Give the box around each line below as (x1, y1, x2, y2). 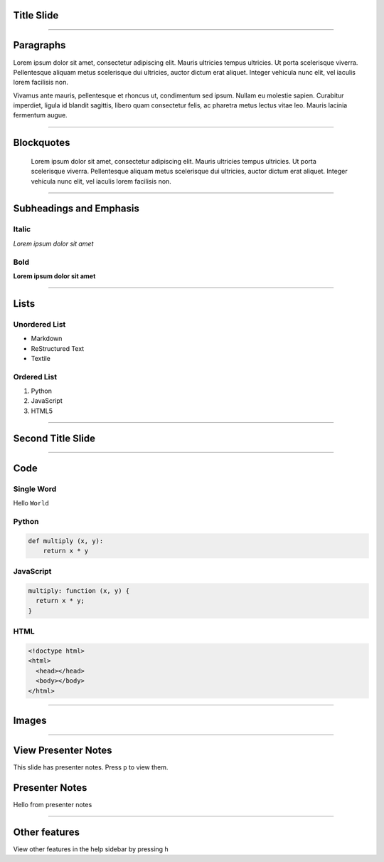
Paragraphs (13, 39, 66, 51)
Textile (31, 354, 51, 362)
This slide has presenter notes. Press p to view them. (13, 763, 169, 772)
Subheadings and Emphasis (13, 203, 140, 215)
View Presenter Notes (13, 744, 113, 756)
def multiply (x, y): (28, 537, 104, 545)
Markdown (31, 335, 63, 343)
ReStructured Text (31, 344, 85, 352)
